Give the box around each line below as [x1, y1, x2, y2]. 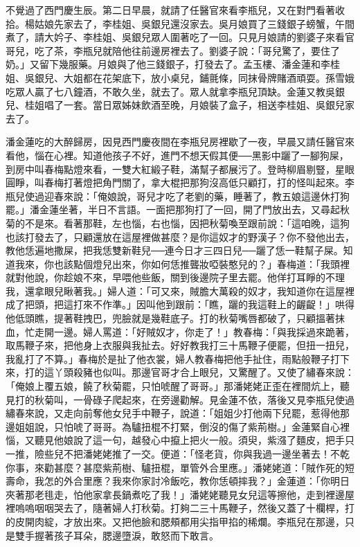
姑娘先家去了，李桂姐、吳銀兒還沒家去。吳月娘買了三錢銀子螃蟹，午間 [34, 16, 354, 30]
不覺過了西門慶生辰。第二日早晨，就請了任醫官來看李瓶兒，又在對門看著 [6, 3, 335, 17]
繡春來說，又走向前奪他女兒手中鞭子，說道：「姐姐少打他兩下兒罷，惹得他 [6, 406, 340, 420]
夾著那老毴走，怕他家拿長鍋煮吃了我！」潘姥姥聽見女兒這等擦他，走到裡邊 [6, 487, 345, 501]
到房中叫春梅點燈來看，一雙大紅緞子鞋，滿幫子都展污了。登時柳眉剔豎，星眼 [6, 161, 354, 176]
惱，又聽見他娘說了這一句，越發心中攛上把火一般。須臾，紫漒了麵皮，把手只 [6, 433, 354, 447]
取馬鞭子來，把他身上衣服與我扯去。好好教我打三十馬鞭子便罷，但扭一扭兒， [6, 338, 354, 352]
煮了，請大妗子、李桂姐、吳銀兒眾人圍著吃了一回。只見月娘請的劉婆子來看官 [6, 30, 354, 44]
